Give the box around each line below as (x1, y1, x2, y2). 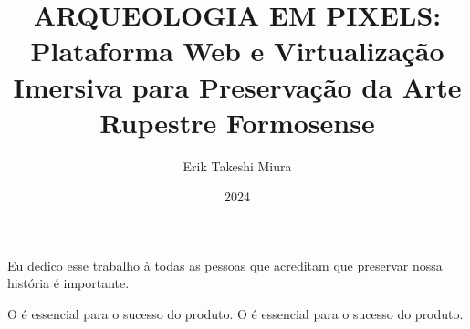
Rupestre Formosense (99, 103, 375, 140)
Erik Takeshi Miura (183, 156, 292, 175)
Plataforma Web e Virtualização (30, 32, 444, 69)
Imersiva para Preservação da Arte (13, 67, 462, 105)
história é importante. (7, 273, 130, 293)
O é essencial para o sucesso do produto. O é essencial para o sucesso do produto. (7, 304, 464, 324)
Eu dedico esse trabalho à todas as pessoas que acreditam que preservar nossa (7, 255, 443, 274)
